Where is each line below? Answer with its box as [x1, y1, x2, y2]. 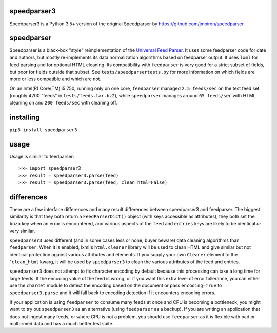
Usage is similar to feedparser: [9, 153, 74, 159]
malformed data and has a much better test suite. [9, 320, 114, 326]
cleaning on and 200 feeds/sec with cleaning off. [9, 100, 117, 106]
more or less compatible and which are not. [9, 76, 102, 82]
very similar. [9, 228, 35, 234]
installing [9, 113, 40, 121]
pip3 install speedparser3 [9, 127, 77, 133]
